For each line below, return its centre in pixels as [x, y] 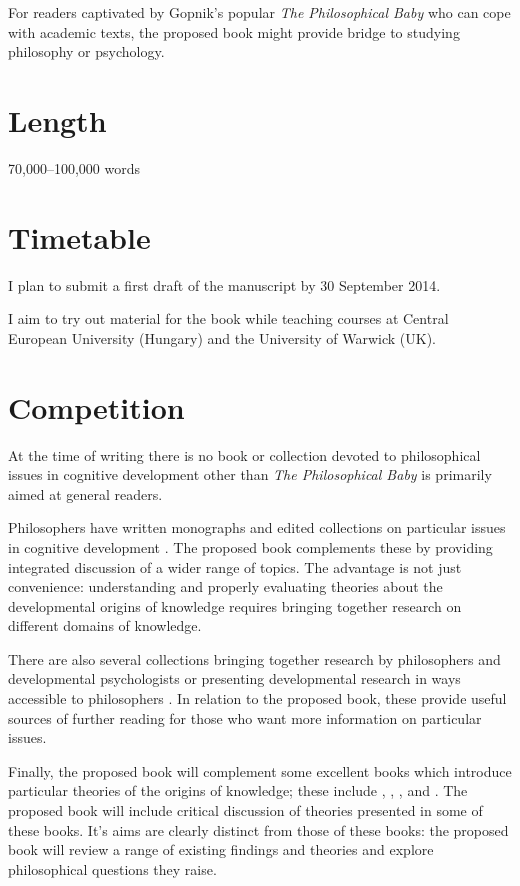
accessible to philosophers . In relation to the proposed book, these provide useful [257, 698]
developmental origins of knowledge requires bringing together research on [235, 605]
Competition [96, 406]
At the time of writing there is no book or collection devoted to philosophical [244, 454]
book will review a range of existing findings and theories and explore [221, 849]
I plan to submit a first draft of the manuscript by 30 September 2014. [224, 284]
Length [57, 119]
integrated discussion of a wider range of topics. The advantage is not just [235, 566]
